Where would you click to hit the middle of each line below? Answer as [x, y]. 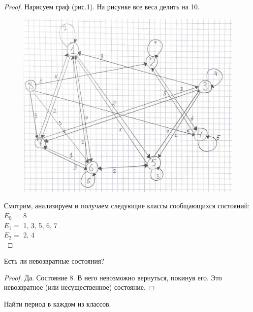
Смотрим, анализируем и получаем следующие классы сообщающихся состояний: [127, 206]
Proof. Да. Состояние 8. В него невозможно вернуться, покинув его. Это [113, 277]
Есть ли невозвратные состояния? [54, 261]
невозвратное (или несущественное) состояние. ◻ [79, 287]
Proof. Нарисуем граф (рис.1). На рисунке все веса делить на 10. [102, 6]
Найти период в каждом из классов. [58, 304]
